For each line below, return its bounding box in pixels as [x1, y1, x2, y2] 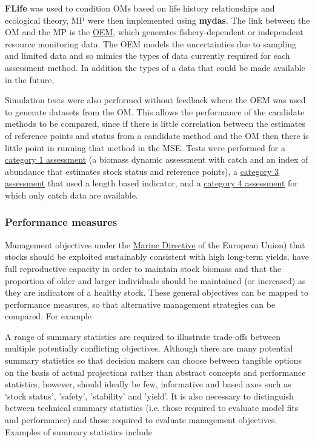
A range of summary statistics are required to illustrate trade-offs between [5, 330, 280, 342]
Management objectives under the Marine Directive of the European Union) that [5, 238, 305, 251]
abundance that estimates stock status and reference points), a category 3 [5, 165, 279, 177]
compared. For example [5, 310, 91, 322]
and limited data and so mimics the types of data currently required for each [5, 49, 290, 62]
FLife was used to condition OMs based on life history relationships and [5, 2, 275, 14]
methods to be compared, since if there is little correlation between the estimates [5, 117, 305, 130]
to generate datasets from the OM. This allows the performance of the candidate [5, 105, 305, 118]
